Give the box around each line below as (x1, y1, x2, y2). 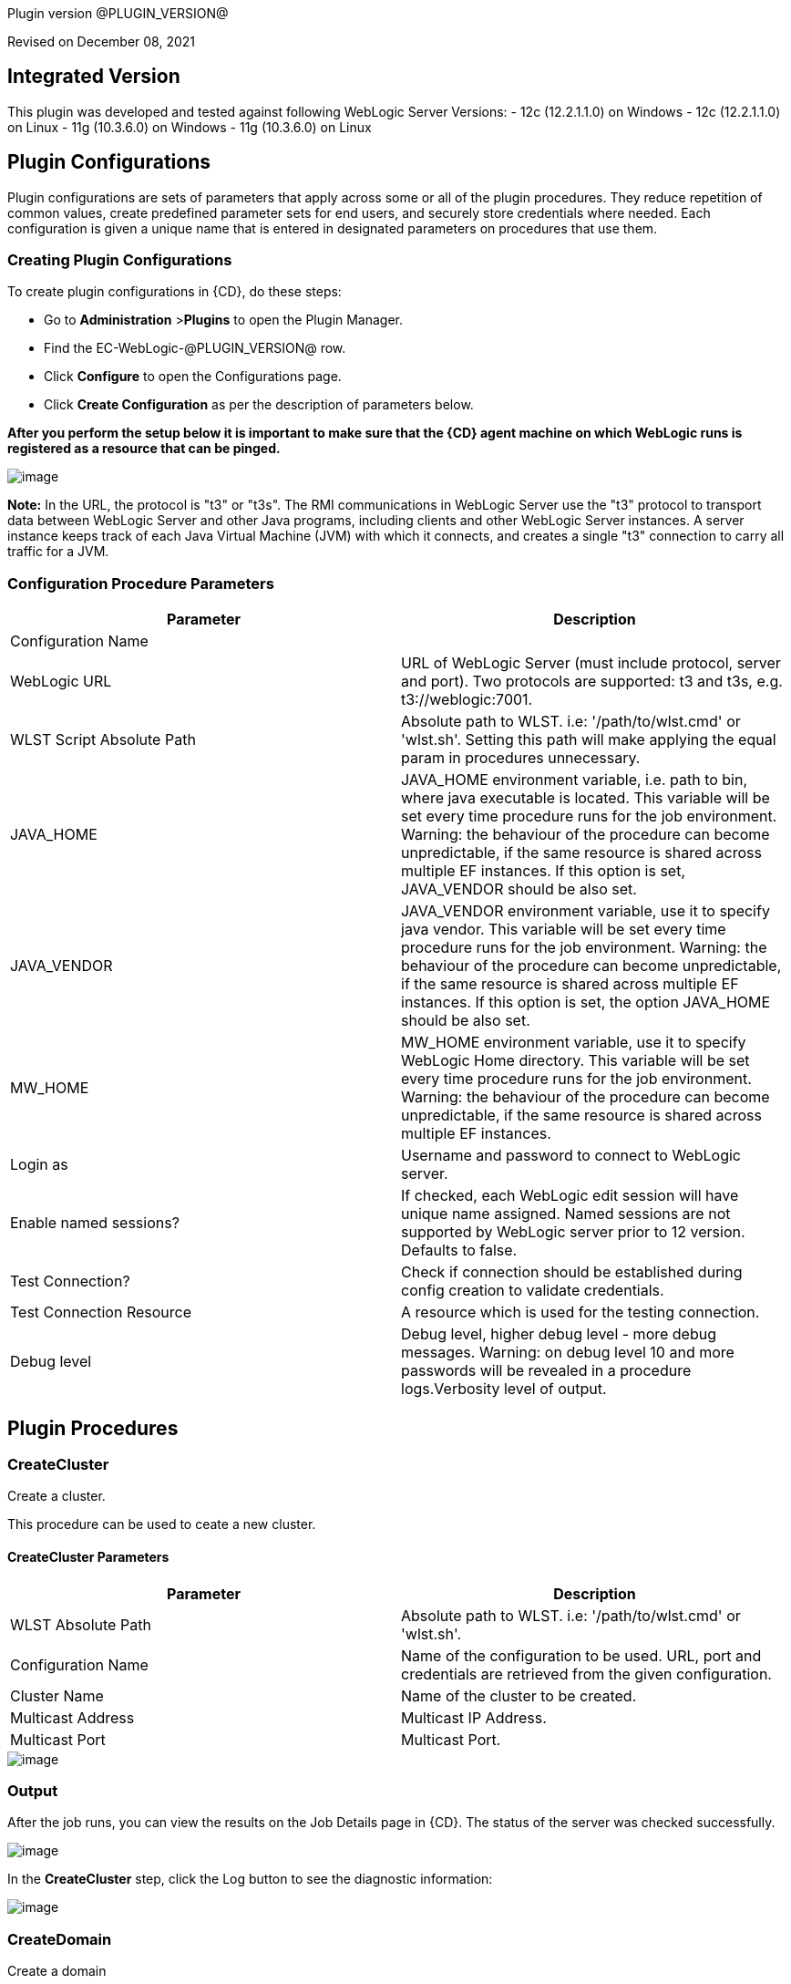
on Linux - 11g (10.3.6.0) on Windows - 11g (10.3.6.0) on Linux (7, 119, 372, 135)
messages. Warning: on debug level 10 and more (401, 1343, 734, 1362)
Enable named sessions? (10, 1214, 180, 1233)
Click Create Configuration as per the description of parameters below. (44, 397, 474, 413)
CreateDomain (7, 1929, 112, 1948)
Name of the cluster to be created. (401, 1686, 637, 1705)
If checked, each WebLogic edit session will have (401, 1186, 739, 1205)
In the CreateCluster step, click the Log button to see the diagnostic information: (7, 1871, 493, 1887)
